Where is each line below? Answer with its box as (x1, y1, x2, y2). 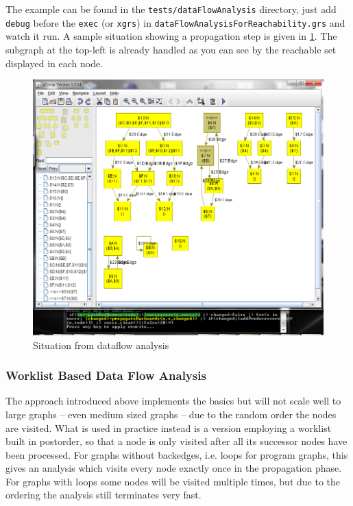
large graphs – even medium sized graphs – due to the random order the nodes (5, 407, 337, 421)
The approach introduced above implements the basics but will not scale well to (5, 394, 341, 408)
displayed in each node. (5, 56, 104, 70)
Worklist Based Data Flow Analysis (5, 367, 206, 384)
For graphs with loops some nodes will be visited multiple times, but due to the (5, 474, 341, 488)
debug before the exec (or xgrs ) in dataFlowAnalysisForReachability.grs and (5, 15, 345, 29)
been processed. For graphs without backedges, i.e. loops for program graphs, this (5, 447, 348, 461)
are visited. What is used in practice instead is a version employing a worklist (5, 420, 332, 435)
